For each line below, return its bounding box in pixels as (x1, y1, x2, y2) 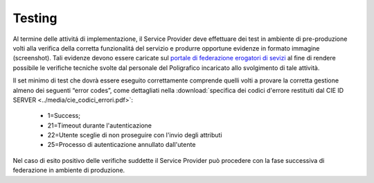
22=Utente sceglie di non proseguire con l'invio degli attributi (47, 131, 222, 139)
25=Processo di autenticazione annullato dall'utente (47, 141, 196, 149)
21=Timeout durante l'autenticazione (47, 121, 152, 130)
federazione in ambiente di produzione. (12, 166, 125, 175)
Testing (12, 10, 57, 26)
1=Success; (47, 112, 81, 120)
